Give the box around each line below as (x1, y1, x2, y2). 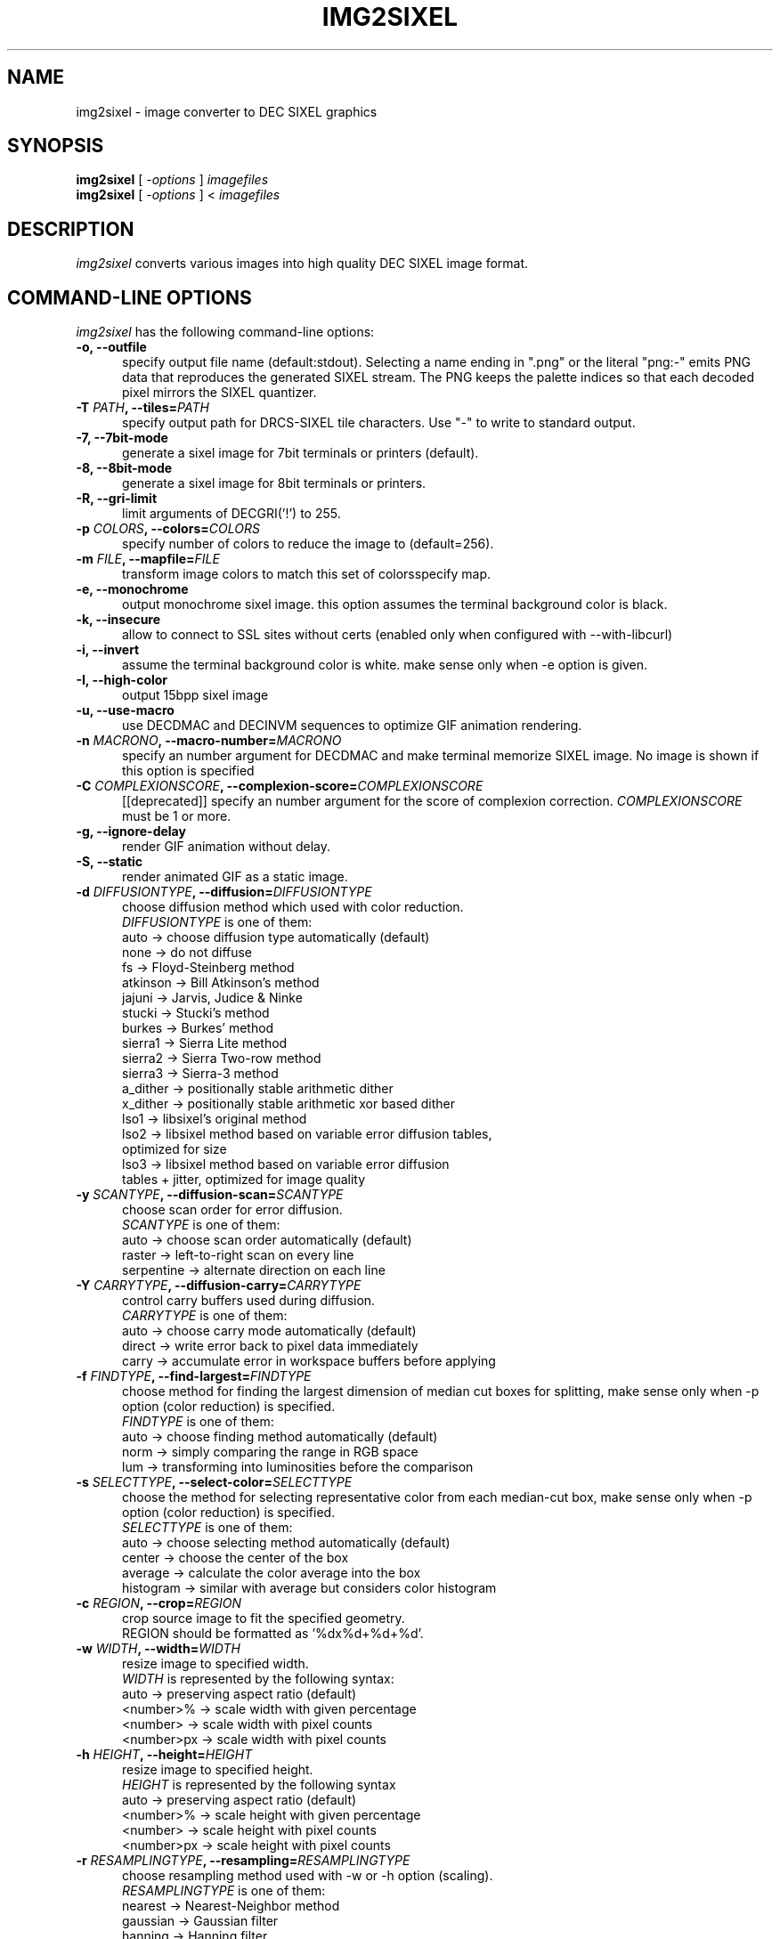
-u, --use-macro (76, 702, 175, 718)
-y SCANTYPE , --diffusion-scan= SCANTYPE (76, 1187, 344, 1203)
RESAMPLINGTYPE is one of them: (122, 1883, 326, 1899)
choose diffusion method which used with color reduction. (122, 899, 464, 915)
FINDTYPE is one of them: (122, 1414, 274, 1430)
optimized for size (122, 1141, 227, 1157)
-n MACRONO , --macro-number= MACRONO (76, 733, 342, 749)
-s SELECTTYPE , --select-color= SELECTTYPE (76, 1474, 353, 1490)
